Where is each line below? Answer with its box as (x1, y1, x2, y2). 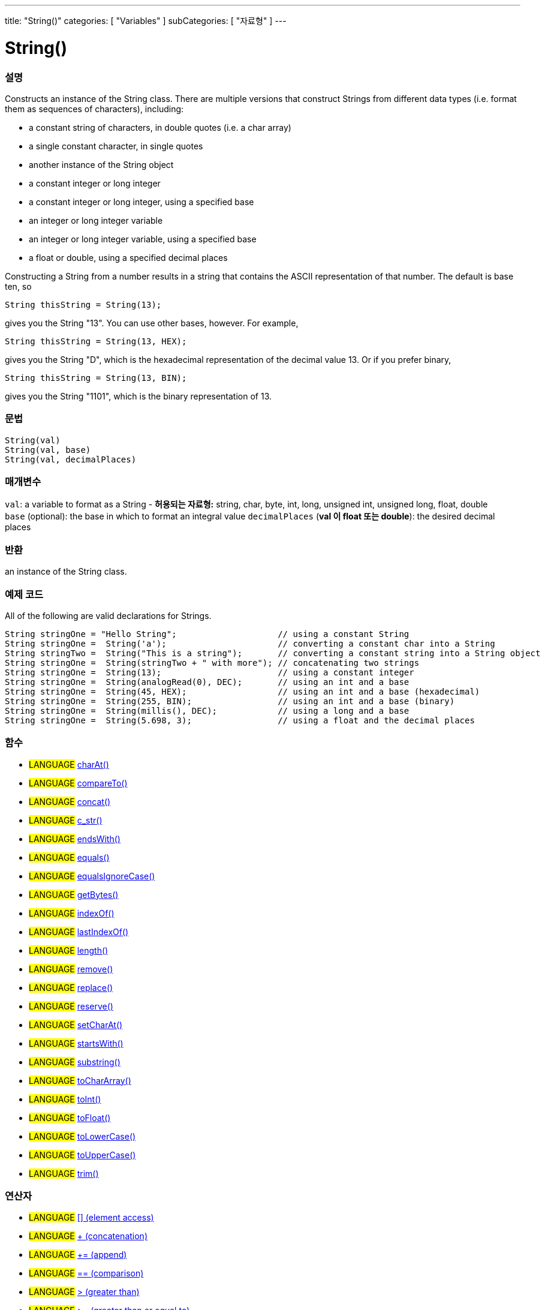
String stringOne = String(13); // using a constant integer (5, 667, 414, 677)
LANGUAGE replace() (29, 982, 113, 993)
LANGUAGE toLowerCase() (29, 1131, 136, 1141)
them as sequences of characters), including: (5, 103, 184, 114)
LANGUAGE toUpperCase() (29, 1149, 136, 1160)
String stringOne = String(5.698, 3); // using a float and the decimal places (5, 715, 475, 725)
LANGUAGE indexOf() (29, 908, 115, 918)
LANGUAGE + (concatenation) (29, 1231, 147, 1242)
